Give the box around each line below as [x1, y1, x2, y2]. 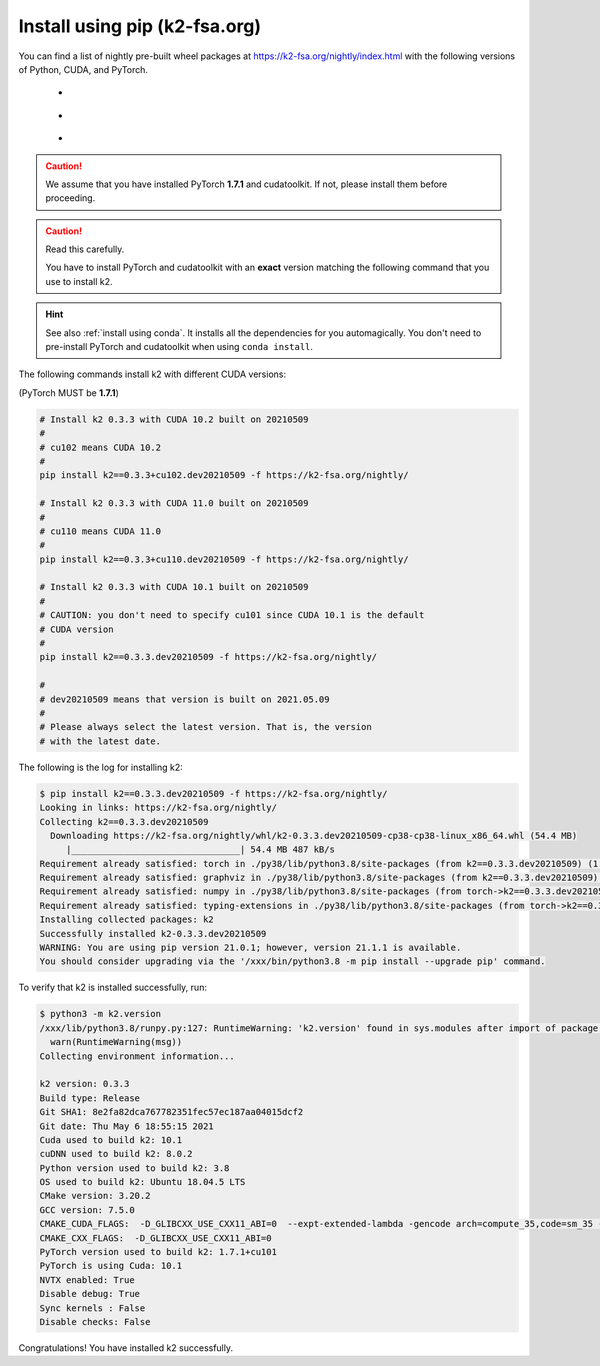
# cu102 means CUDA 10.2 [39, 441, 162, 453]
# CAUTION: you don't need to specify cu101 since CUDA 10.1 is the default [39, 610, 425, 621]
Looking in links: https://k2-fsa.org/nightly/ [39, 802, 277, 814]
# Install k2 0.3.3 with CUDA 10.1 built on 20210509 [39, 581, 309, 593]
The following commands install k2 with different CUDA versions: [18, 368, 287, 380]
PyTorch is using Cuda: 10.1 [39, 1260, 183, 1272]
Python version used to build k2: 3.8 [39, 1162, 230, 1174]
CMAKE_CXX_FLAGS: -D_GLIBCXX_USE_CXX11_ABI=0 [39, 1232, 272, 1244]
